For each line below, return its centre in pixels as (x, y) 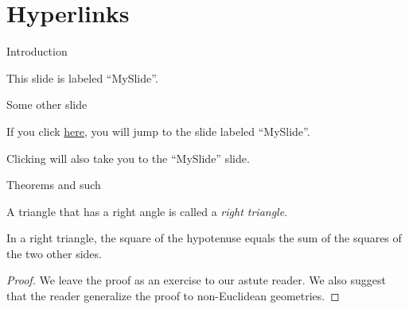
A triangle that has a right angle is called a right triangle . (147, 211)
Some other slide (47, 104)
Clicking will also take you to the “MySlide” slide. (128, 158)
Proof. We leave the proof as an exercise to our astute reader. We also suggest (196, 280)
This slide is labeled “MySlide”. (82, 77)
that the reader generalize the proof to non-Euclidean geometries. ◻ (173, 296)
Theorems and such (54, 185)
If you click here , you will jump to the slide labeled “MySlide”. (158, 131)
